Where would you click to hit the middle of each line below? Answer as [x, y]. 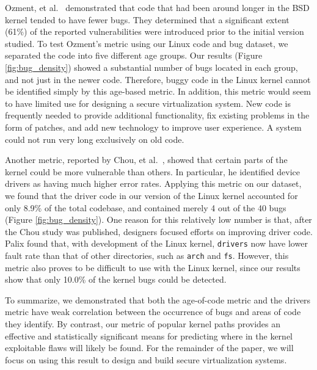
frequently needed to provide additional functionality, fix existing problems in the [157, 115]
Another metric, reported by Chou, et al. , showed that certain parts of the [146, 160]
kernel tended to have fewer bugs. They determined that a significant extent [147, 19]
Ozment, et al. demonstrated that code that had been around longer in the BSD [157, 7]
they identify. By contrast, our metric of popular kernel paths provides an [143, 323]
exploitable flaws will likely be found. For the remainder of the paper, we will [149, 348]
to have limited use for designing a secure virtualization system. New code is [148, 103]
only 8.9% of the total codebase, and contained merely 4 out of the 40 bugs [146, 207]
